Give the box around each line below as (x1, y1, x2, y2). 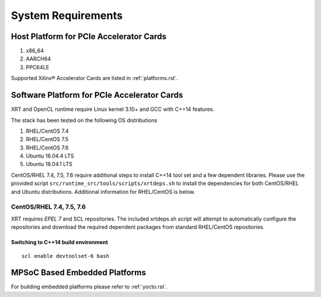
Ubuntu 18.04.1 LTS (26, 161, 73, 168)
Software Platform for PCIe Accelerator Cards (11, 90, 184, 100)
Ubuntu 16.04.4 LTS (26, 152, 74, 159)
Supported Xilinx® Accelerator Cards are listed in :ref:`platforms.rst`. (11, 75, 178, 82)
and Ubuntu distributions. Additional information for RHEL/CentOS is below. (11, 188, 196, 195)
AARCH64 (26, 55, 51, 62)
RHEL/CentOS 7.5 (26, 136, 68, 143)
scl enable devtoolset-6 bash (21, 253, 110, 259)
